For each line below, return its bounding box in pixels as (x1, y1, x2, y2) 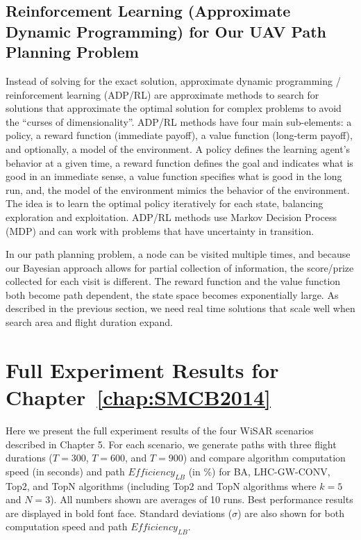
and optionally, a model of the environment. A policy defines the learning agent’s (6, 141, 351, 156)
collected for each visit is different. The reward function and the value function (6, 274, 341, 288)
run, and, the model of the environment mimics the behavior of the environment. (6, 182, 350, 197)
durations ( (6, 450, 53, 465)
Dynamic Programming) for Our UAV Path (6, 20, 326, 42)
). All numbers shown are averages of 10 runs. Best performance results (50, 492, 353, 507)
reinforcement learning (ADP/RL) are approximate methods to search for (6, 87, 319, 101)
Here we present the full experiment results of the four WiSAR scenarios (6, 423, 314, 437)
